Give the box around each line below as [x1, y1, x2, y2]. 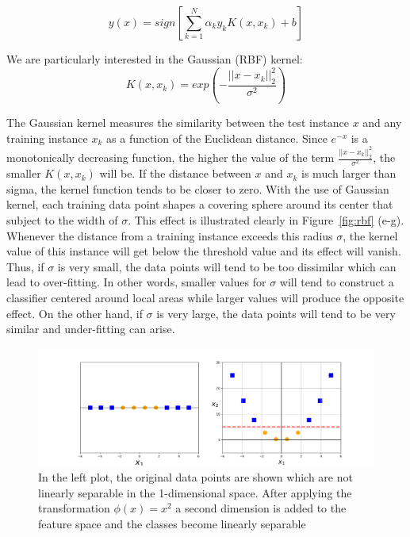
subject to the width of [6, 212, 118, 228]
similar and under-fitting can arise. [6, 320, 175, 337]
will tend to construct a [279, 274, 394, 290]
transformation [38, 500, 110, 516]
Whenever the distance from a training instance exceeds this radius [6, 227, 333, 244]
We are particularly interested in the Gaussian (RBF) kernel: [6, 51, 303, 67]
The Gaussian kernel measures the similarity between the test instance [6, 114, 349, 131]
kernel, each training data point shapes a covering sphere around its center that [6, 196, 393, 213]
